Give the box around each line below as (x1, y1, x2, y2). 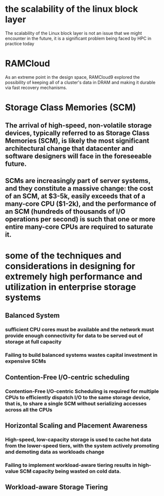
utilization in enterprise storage (5, 281, 137, 293)
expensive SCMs (5, 358, 47, 365)
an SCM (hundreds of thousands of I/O (5, 207, 126, 216)
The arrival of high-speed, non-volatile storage (5, 122, 152, 130)
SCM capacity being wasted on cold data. (19, 467, 121, 474)
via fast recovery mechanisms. (5, 85, 67, 91)
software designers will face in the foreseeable (5, 152, 152, 160)
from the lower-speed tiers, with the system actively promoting (5, 442, 160, 449)
